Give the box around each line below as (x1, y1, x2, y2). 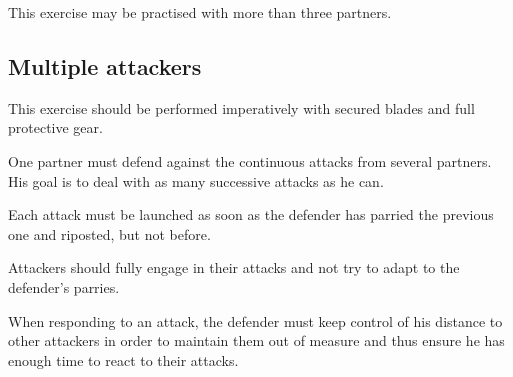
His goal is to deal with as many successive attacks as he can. (8, 170, 384, 191)
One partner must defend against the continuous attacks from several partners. (8, 150, 492, 171)
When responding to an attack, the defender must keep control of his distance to (8, 310, 503, 331)
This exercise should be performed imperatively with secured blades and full (8, 97, 475, 118)
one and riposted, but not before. (8, 223, 211, 244)
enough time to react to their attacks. (8, 349, 239, 370)
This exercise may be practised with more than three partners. (8, 2, 392, 22)
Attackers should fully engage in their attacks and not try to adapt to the (8, 257, 460, 278)
